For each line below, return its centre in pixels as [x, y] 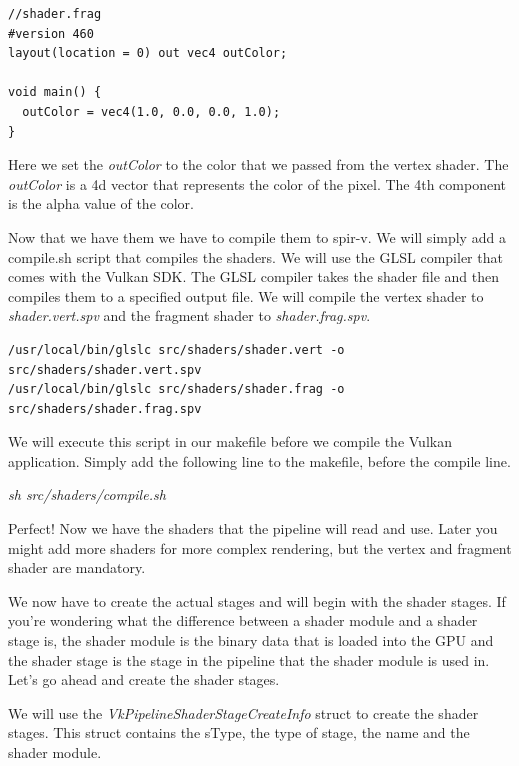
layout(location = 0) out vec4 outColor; [148, 53]
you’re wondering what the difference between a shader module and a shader [243, 620]
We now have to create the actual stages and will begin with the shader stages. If [257, 600]
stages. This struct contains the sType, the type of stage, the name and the [239, 732]
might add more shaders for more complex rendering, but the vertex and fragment [260, 547]
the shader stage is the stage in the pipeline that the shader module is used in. [249, 659]
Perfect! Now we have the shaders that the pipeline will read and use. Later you [253, 528]
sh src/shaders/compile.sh [87, 494]
